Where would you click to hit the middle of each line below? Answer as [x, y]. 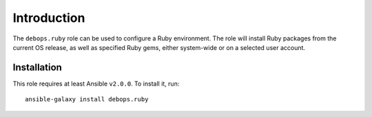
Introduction [49, 18]
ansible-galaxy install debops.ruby [87, 100]
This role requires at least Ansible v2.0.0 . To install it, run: [96, 83]
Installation [37, 67]
